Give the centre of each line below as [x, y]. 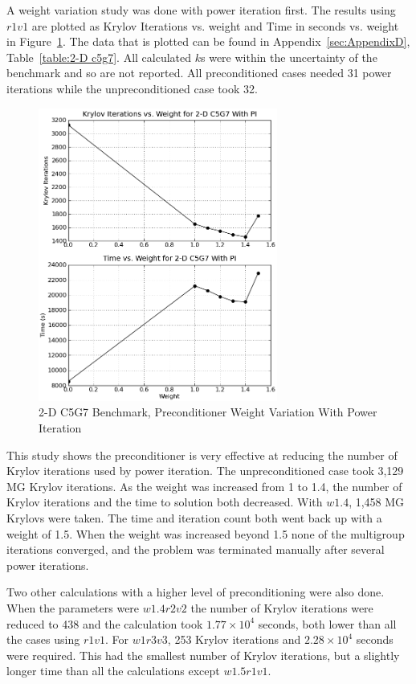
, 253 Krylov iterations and [234, 639]
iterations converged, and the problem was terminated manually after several [196, 549]
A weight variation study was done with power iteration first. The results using [201, 10]
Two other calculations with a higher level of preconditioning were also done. [196, 592]
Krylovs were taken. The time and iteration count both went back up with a [194, 517]
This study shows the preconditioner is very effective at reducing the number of [202, 455]
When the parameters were [73, 607]
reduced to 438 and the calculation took [105, 623]
